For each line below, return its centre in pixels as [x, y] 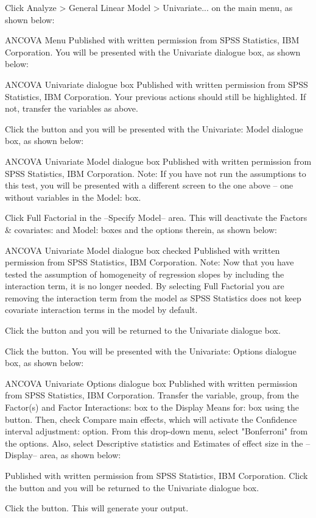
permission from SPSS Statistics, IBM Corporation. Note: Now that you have [149, 262]
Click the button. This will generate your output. [97, 508]
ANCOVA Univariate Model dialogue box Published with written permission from [158, 161]
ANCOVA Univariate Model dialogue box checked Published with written [142, 250]
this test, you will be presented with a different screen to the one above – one [149, 185]
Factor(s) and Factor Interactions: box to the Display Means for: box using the [152, 407]
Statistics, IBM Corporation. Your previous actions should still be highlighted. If [156, 96]
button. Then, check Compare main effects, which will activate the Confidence [151, 419]
